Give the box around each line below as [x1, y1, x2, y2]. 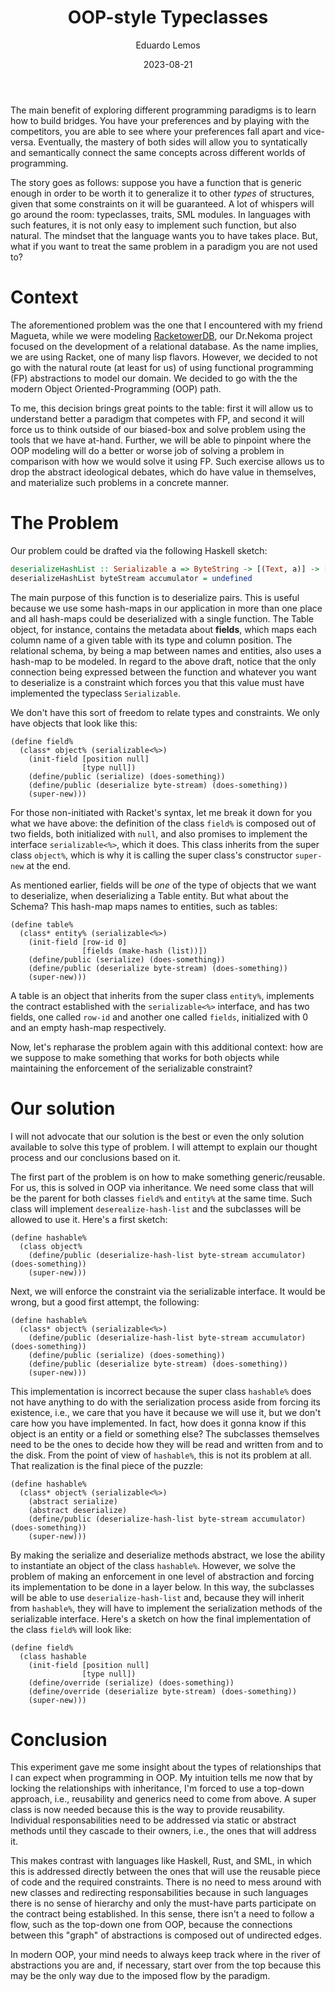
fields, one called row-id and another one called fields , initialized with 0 [10, 1011, 309, 1023]
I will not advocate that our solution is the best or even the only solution [10, 1130, 305, 1142]
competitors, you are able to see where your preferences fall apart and [10, 125, 302, 137]
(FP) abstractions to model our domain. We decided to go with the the [10, 372, 298, 384]
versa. [10, 136, 37, 148]
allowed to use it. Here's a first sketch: [10, 1213, 168, 1225]
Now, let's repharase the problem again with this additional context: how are [10, 1041, 324, 1053]
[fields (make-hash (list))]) [81, 946, 208, 956]
